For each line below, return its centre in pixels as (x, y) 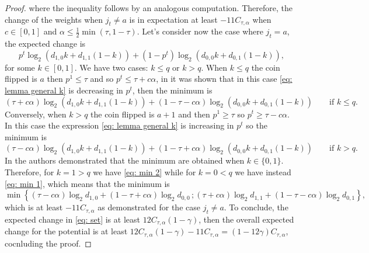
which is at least (34, 207)
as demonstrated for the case (149, 207)
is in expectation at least (173, 19)
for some (20, 67)
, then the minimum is (172, 90)
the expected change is (45, 44)
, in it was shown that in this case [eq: (224, 79)
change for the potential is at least (66, 231)
